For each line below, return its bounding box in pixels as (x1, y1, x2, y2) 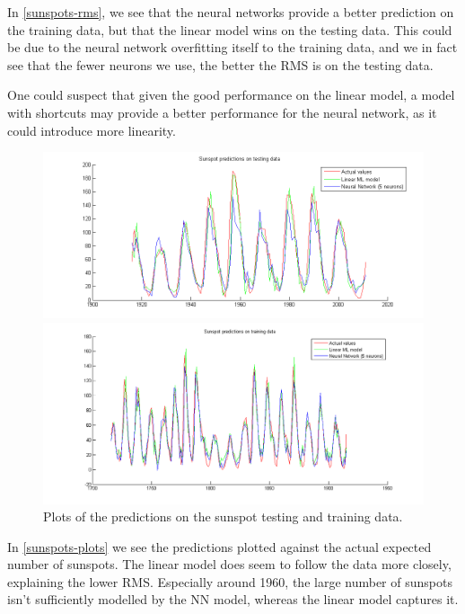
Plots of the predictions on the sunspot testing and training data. (43, 507, 403, 526)
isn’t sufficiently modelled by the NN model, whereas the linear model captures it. (7, 590, 459, 609)
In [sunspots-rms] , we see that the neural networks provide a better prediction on (7, 3, 454, 21)
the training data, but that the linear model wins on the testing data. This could (7, 20, 452, 39)
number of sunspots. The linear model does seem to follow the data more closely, (7, 555, 452, 574)
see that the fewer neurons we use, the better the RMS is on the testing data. (7, 55, 434, 74)
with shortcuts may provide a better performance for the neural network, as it (7, 102, 437, 121)
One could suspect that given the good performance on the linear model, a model (7, 85, 455, 104)
